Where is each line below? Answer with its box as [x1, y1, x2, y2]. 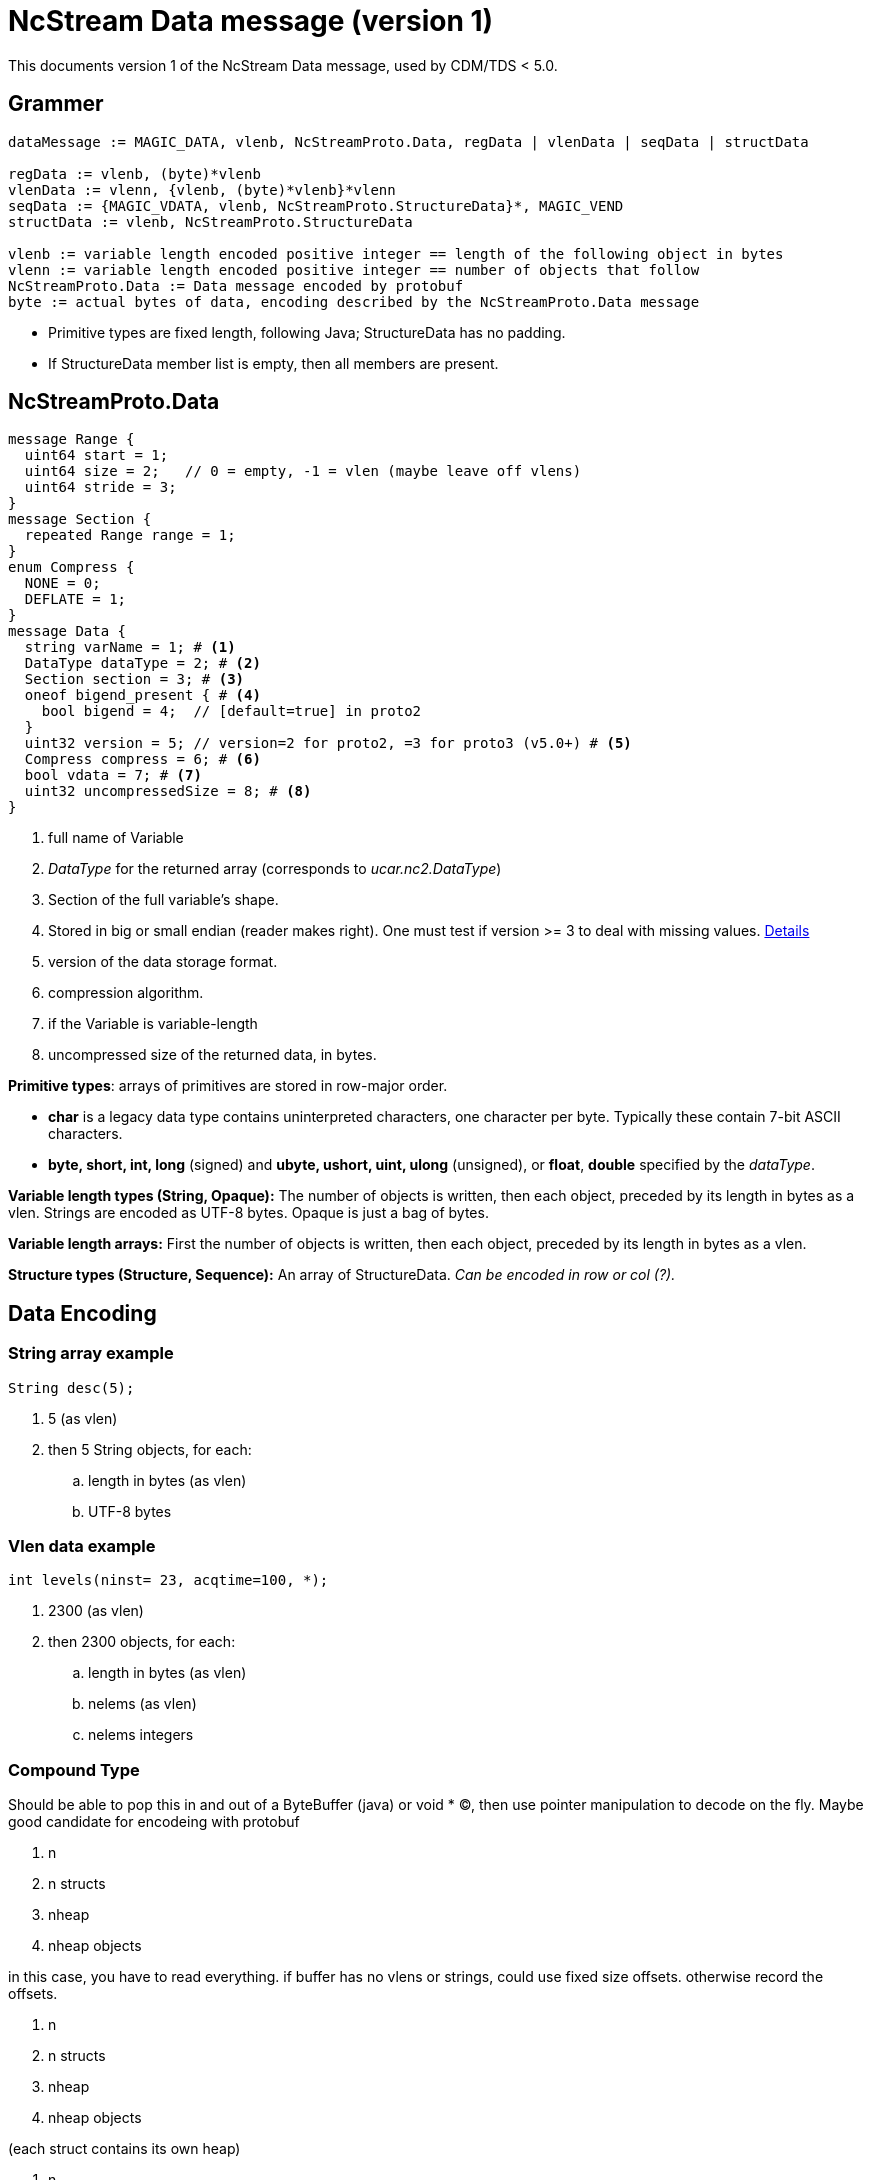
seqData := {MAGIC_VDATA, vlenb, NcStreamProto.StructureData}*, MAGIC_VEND [8, 197, 624, 214]
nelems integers [88, 1726, 194, 1744]
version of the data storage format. [48, 953, 278, 971]
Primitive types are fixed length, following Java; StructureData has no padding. [48, 323, 566, 341]
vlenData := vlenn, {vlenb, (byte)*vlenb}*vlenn [8, 181, 396, 198]
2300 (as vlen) [48, 1602, 144, 1620]
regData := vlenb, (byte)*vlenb [8, 165, 261, 182]
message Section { [8, 511, 152, 528]
